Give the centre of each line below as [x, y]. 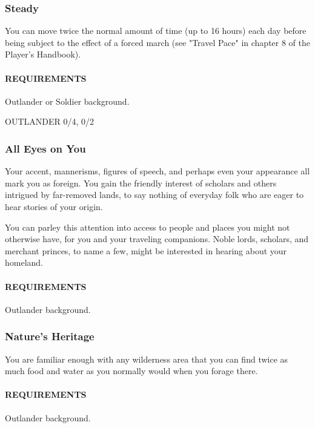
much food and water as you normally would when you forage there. [131, 371]
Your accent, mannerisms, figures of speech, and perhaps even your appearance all [157, 171]
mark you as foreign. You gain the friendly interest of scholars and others [141, 183]
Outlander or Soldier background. [67, 101]
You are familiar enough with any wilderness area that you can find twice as [147, 359]
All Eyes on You [45, 148]
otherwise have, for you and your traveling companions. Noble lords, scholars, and [157, 239]
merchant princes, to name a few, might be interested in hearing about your [146, 250]
